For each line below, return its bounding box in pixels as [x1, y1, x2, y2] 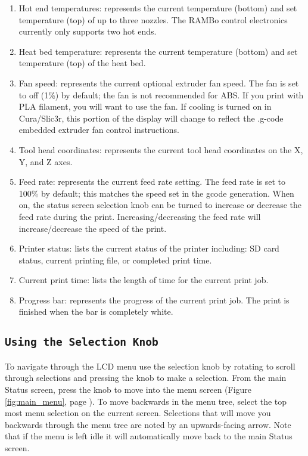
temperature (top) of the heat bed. [18, 57, 146, 69]
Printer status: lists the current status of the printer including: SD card [18, 242, 279, 255]
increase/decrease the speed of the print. [18, 222, 167, 234]
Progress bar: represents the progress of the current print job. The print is [18, 293, 290, 306]
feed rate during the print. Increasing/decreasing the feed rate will [18, 210, 261, 222]
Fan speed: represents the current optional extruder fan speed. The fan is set [18, 76, 299, 89]
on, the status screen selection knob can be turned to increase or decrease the [18, 198, 302, 211]
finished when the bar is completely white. [18, 305, 173, 318]
